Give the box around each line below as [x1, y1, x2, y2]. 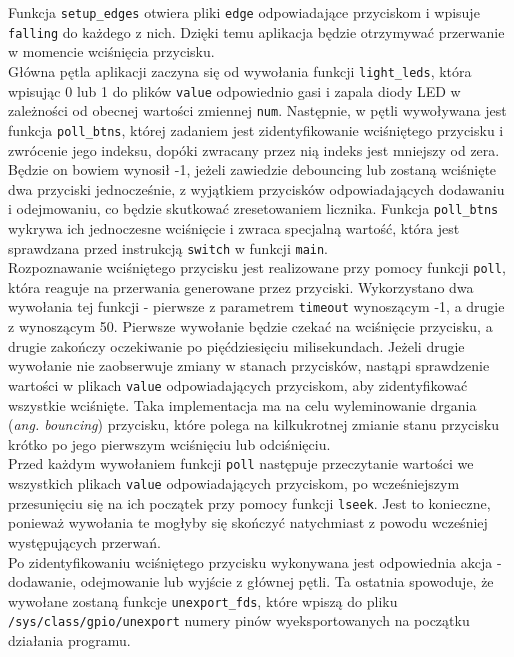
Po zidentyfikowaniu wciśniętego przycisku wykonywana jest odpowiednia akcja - [8, 551, 502, 572]
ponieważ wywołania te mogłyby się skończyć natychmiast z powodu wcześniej [8, 512, 488, 533]
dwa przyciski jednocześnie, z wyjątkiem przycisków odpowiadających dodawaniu [8, 178, 505, 199]
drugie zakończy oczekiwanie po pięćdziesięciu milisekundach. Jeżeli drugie [8, 335, 465, 356]
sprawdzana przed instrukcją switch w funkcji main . [8, 237, 329, 258]
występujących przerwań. [8, 531, 161, 552]
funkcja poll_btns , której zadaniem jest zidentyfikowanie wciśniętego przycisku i [8, 119, 504, 140]
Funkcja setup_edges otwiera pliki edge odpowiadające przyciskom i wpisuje [8, 2, 480, 22]
